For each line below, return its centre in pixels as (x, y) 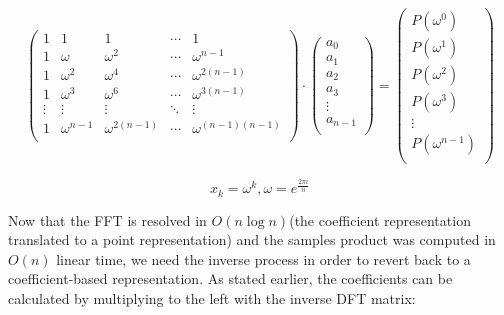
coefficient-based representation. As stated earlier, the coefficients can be (230, 278)
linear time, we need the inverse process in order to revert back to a (263, 258)
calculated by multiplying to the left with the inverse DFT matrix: (212, 298)
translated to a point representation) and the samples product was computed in (252, 239)
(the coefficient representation (380, 219)
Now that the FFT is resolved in (107, 219)
